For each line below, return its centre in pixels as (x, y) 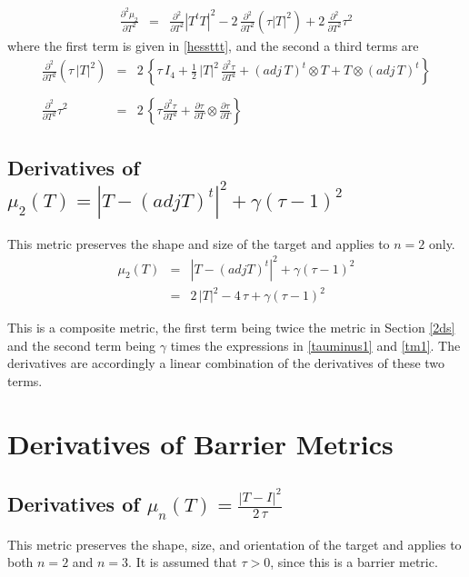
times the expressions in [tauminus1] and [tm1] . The (315, 345)
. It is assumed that (183, 562)
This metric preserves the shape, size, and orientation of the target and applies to (234, 544)
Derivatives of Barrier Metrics (200, 443)
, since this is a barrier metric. (354, 562)
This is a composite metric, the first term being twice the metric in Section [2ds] (231, 328)
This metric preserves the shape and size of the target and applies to (199, 243)
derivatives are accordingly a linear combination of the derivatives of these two (226, 363)
